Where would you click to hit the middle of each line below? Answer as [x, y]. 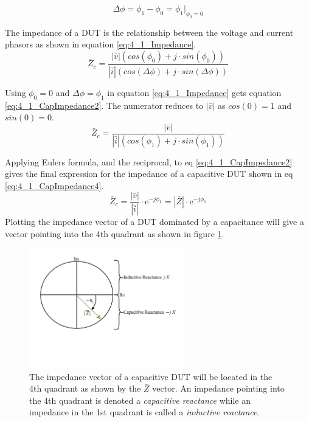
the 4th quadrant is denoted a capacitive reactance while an [140, 400]
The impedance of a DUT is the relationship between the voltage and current [149, 32]
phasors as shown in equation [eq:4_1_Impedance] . [101, 44]
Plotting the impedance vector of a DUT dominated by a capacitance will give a [154, 222]
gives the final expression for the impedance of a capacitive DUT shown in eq [149, 174]
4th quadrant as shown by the [85, 388]
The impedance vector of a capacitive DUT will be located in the [151, 376]
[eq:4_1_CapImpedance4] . [54, 185]
